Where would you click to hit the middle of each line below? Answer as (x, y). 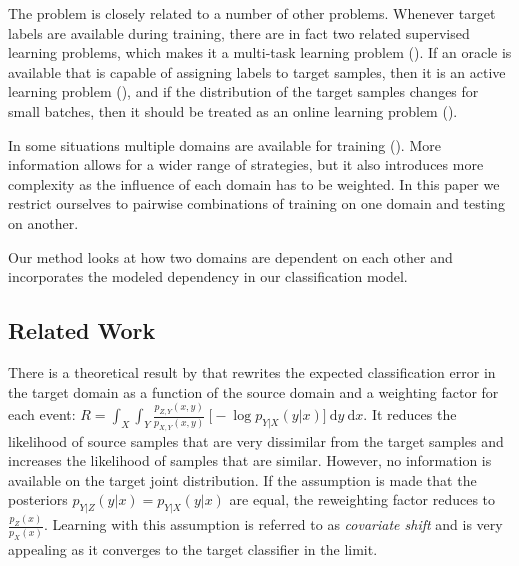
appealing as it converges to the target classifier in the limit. (193, 548)
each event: (42, 414)
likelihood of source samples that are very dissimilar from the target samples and (256, 440)
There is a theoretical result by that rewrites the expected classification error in (252, 371)
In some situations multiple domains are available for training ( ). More (224, 144)
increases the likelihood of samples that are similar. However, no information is (250, 460)
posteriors (38, 499)
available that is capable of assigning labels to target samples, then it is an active (257, 71)
